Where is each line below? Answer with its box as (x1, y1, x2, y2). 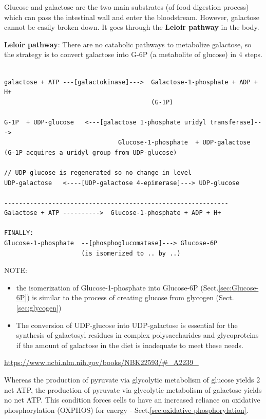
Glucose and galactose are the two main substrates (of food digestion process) (4, 2, 249, 12)
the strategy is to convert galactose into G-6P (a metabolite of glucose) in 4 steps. (4, 49, 262, 60)
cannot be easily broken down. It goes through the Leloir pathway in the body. (4, 22, 259, 32)
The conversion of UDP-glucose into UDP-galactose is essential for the (16, 319, 238, 330)
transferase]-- (210, 118, 262, 126)
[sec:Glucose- (218, 282, 259, 293)
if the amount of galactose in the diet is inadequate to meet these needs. (16, 339, 243, 350)
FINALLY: (4, 229, 34, 237)
